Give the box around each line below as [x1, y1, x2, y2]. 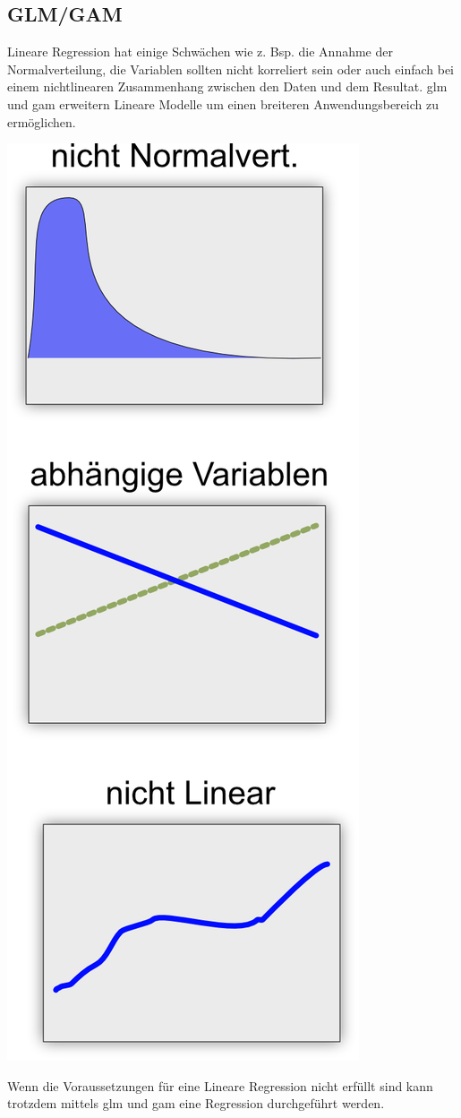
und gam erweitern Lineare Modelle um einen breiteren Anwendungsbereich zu [7, 94, 439, 113]
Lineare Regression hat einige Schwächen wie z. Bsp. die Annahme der [7, 42, 393, 61]
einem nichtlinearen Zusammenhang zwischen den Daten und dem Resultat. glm [7, 77, 448, 96]
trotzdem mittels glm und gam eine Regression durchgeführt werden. [7, 1094, 385, 1113]
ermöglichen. [7, 112, 76, 131]
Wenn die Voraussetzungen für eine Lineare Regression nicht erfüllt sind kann [7, 1076, 433, 1095]
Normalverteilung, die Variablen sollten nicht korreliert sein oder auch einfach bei [7, 59, 455, 78]
